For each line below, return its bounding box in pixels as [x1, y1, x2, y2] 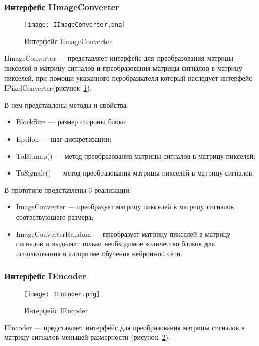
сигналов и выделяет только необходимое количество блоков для [16, 238, 215, 249]
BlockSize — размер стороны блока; [16, 116, 127, 127]
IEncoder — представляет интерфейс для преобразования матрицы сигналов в [4, 322, 245, 332]
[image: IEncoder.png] [24, 290, 100, 298]
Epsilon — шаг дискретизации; [16, 134, 112, 144]
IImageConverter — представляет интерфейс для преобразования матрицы [4, 53, 233, 63]
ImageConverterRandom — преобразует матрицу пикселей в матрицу [16, 228, 231, 239]
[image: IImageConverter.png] [24, 21, 126, 29]
